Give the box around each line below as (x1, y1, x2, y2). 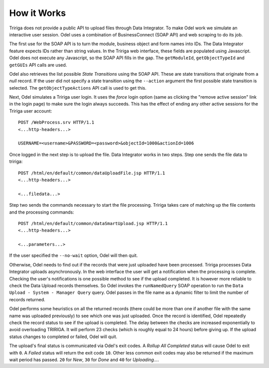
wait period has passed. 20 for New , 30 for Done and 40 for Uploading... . (9, 357, 159, 363)
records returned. (9, 296, 46, 302)
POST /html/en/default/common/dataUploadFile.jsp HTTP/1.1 (18, 170, 165, 176)
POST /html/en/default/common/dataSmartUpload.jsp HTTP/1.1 (18, 221, 168, 226)
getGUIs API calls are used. (9, 62, 67, 68)
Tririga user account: (9, 108, 52, 114)
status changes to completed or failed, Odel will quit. (9, 334, 118, 340)
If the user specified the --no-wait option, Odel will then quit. (9, 252, 138, 258)
